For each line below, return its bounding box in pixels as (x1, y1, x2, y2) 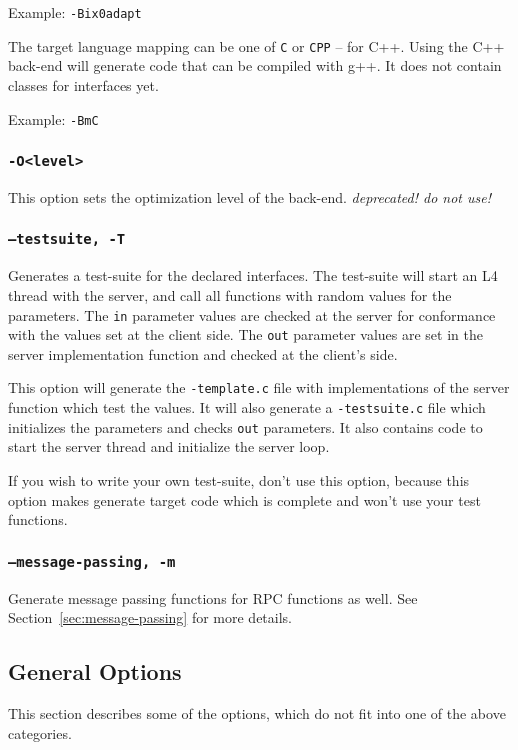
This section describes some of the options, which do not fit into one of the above (8, 702, 506, 723)
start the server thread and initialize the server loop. (8, 436, 330, 457)
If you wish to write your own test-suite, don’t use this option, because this (8, 469, 470, 490)
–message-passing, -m (8, 553, 176, 570)
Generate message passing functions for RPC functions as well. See (8, 587, 418, 608)
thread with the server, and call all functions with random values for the (8, 284, 452, 305)
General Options (8, 656, 182, 687)
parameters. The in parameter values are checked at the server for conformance (8, 304, 496, 325)
